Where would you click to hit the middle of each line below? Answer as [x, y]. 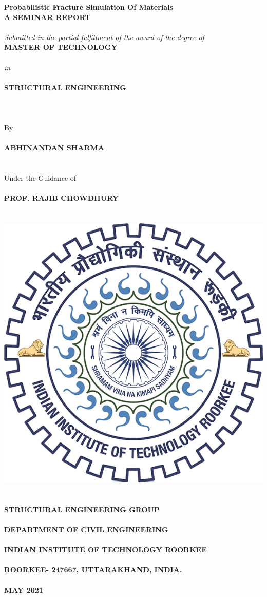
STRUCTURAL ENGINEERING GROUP [82, 509]
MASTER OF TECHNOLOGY [61, 47]
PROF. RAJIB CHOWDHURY [61, 198]
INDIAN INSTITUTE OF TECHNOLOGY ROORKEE [106, 550]
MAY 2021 [24, 590]
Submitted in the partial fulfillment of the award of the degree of [104, 37]
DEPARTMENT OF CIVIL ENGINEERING [86, 529]
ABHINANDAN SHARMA [54, 148]
